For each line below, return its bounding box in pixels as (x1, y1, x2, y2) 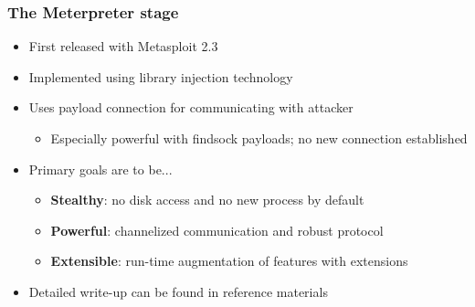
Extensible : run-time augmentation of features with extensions (50, 251, 408, 270)
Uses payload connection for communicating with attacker (28, 98, 354, 117)
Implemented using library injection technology (28, 67, 293, 86)
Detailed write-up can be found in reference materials (28, 281, 328, 301)
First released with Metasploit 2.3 (28, 37, 218, 56)
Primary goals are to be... (28, 159, 173, 178)
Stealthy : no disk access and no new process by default (50, 190, 364, 209)
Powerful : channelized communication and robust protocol (50, 220, 384, 239)
